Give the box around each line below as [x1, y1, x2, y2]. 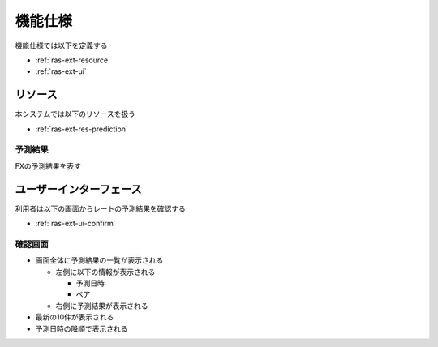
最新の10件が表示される [35, 312, 114, 322]
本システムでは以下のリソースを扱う [15, 109, 135, 119]
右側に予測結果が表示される [55, 301, 148, 311]
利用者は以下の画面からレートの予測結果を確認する [15, 203, 186, 213]
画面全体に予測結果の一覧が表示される [35, 255, 164, 265]
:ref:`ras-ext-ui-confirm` [35, 219, 117, 229]
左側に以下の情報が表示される [55, 267, 156, 276]
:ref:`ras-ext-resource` [35, 55, 111, 65]
